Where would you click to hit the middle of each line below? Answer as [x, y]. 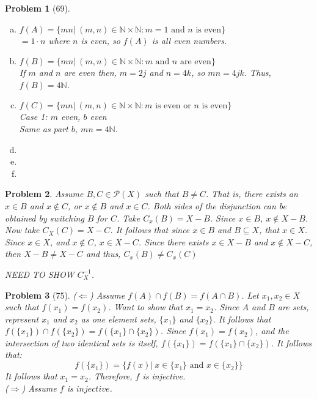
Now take [22, 230]
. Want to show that [145, 307]
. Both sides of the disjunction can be [217, 205]
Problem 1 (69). [38, 8]
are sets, [293, 307]
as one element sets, [118, 319]
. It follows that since [150, 230]
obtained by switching [45, 218]
